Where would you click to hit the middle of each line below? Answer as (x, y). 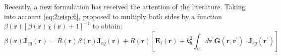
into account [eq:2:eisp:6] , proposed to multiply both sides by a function (113, 16)
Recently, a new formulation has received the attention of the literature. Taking (125, 6)
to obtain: (107, 26)
